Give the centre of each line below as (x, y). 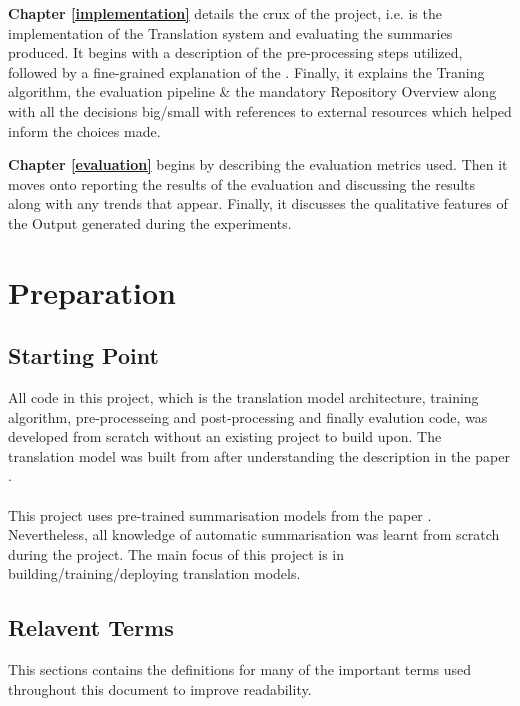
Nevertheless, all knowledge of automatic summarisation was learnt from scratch (254, 534)
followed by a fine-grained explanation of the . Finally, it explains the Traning (246, 71)
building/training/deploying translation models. (154, 573)
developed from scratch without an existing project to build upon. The (225, 436)
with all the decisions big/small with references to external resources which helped (260, 110)
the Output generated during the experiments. (150, 222)
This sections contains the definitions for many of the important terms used (240, 669)
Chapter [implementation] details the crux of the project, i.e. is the (225, 13)
